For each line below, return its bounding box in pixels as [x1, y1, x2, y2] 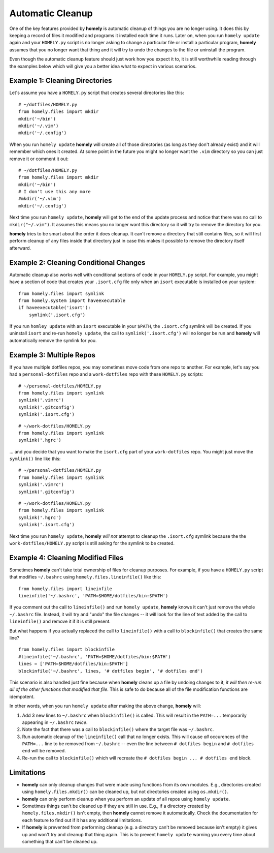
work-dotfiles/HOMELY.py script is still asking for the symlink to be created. [9, 540, 175, 546]
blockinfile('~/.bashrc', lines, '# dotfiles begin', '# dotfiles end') [18, 668, 203, 674]
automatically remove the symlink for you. [9, 337, 97, 343]
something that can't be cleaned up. [22, 838, 98, 844]
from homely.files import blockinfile [18, 647, 115, 653]
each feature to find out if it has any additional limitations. [22, 817, 142, 823]
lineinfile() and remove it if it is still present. [9, 618, 111, 625]
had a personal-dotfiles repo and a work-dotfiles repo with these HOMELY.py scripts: [9, 371, 203, 377]
